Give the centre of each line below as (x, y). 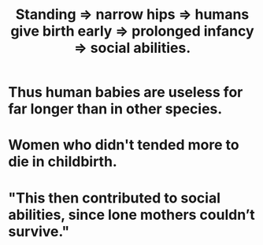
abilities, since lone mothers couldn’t (132, 215)
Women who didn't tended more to (124, 145)
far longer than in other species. (115, 109)
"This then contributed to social (114, 198)
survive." (39, 231)
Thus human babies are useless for (126, 93)
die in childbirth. (63, 162)
